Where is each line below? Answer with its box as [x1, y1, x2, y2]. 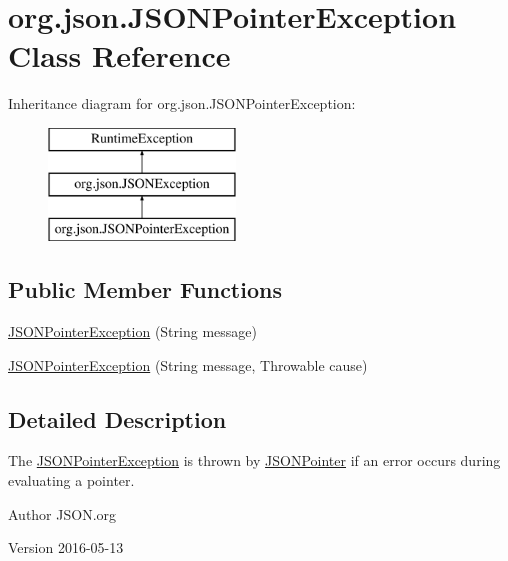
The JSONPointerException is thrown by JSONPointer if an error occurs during [8, 450, 501, 471]
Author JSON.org [8, 503, 117, 524]
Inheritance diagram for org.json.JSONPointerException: [8, 93, 356, 114]
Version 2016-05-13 [8, 537, 124, 558]
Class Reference [8, 35, 231, 76]
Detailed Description [8, 403, 227, 434]
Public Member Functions [8, 274, 282, 305]
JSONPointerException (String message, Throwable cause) [8, 354, 368, 375]
